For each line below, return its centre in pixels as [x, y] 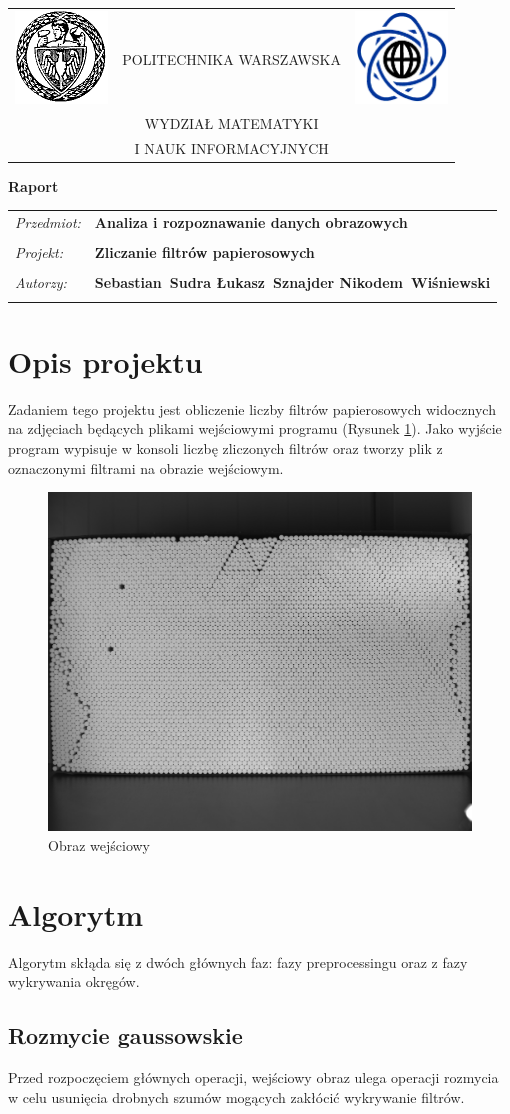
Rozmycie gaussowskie [125, 1035]
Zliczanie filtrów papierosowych [204, 252]
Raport [33, 185]
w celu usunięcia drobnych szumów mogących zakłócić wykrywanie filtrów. [236, 1096]
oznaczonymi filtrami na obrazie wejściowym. [146, 467]
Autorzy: [41, 282]
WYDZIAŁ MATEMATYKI [231, 122]
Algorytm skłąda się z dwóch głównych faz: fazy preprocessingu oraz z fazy [238, 961]
